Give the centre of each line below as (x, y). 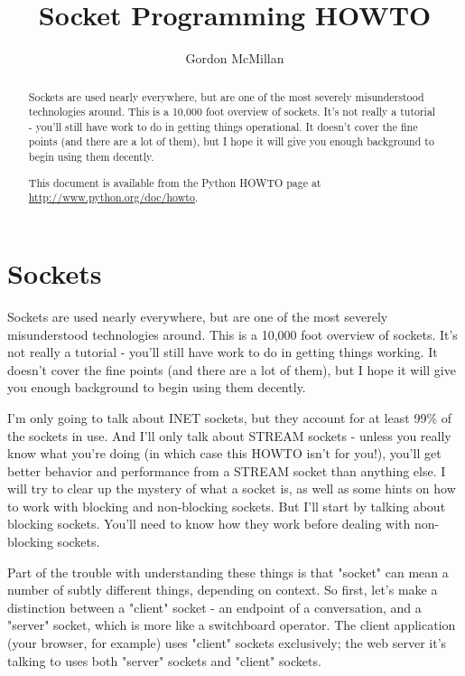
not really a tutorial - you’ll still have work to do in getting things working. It (223, 352)
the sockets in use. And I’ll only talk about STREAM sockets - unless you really (229, 435)
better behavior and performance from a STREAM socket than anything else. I (227, 470)
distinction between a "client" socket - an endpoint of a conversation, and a (214, 607)
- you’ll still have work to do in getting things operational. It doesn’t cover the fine (223, 126)
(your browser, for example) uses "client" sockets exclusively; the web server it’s (227, 643)
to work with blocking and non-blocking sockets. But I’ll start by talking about (227, 506)
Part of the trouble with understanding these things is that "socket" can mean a (228, 572)
